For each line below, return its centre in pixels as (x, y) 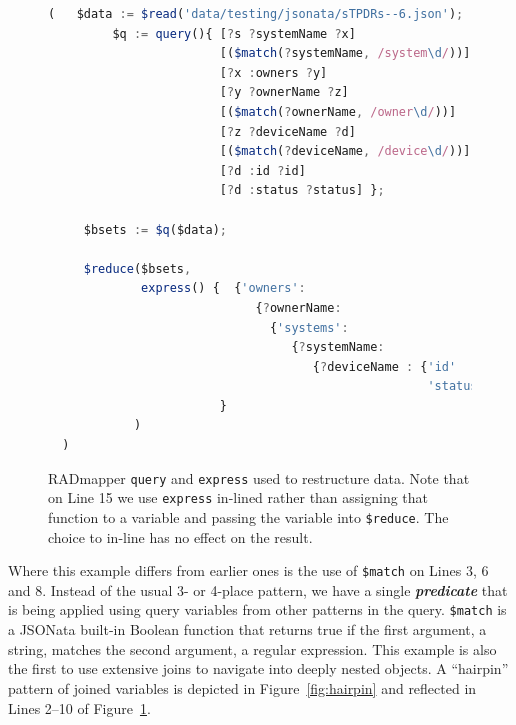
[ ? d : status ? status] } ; (302, 190)
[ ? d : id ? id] (262, 170)
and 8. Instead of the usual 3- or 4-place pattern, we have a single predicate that (258, 589)
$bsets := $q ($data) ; (155, 229)
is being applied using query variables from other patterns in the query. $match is (257, 609)
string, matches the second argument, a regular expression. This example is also (252, 648)
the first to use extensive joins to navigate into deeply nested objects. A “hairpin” (258, 668)
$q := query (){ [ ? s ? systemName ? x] (234, 33)
